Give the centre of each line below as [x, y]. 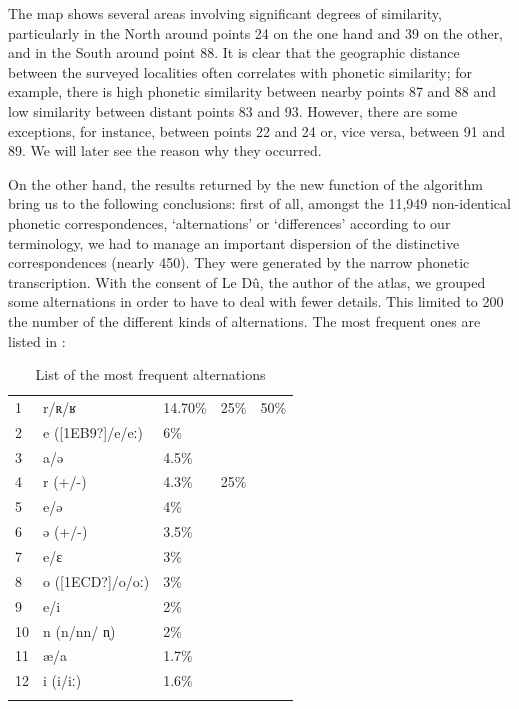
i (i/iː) [62, 680]
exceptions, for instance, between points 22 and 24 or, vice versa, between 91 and [256, 130]
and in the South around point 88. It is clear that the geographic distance [234, 52]
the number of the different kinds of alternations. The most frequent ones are [244, 320]
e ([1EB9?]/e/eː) [93, 431]
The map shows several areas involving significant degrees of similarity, [225, 13]
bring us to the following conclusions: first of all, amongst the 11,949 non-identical [259, 203]
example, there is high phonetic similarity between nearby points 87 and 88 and [252, 91]
